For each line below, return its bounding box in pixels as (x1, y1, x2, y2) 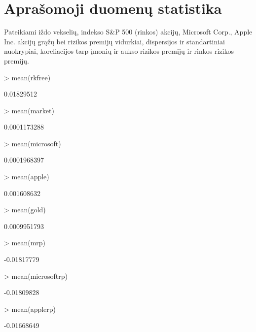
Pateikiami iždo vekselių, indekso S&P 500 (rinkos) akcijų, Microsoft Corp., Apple (4, 27, 253, 37)
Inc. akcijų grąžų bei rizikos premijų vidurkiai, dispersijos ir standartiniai (4, 36, 225, 46)
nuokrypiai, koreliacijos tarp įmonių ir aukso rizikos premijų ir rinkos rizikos (4, 46, 234, 56)
